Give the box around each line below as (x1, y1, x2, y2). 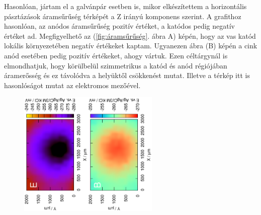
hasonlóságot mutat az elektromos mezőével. (4, 80, 141, 90)
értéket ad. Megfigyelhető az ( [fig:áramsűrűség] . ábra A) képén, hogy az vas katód (4, 30, 256, 41)
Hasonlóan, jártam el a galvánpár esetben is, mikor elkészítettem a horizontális (4, 1, 247, 11)
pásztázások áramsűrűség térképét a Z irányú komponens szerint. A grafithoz (4, 11, 241, 21)
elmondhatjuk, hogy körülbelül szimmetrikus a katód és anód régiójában (4, 60, 227, 70)
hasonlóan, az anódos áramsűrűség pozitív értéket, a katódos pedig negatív (4, 21, 235, 31)
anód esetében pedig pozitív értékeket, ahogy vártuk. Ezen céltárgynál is (4, 50, 228, 60)
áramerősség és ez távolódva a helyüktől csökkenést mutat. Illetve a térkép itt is (4, 70, 250, 81)
